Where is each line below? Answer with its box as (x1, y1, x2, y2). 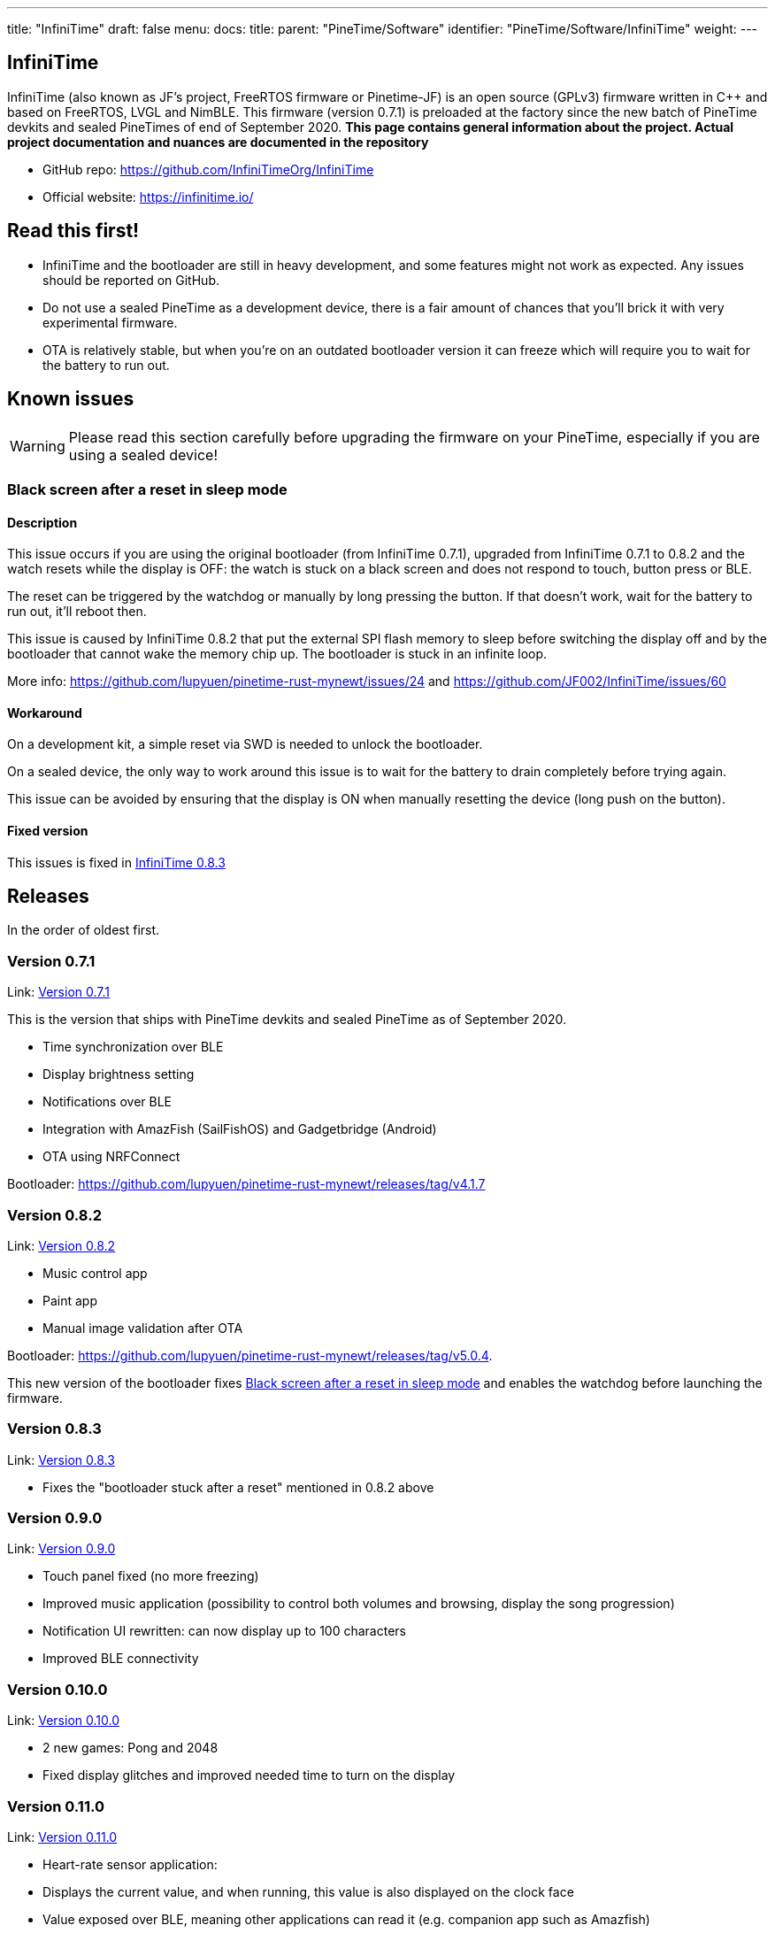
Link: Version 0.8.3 (7, 1452, 115, 1467)
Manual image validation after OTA (42, 1320, 243, 1336)
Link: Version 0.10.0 (7, 1713, 119, 1729)
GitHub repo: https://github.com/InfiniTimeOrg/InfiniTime (42, 161, 374, 177)
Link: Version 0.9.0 (7, 1541, 116, 1557)
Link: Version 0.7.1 (7, 984, 111, 1000)
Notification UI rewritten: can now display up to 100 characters (42, 1623, 406, 1639)
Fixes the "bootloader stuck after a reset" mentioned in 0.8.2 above (42, 1479, 434, 1495)
